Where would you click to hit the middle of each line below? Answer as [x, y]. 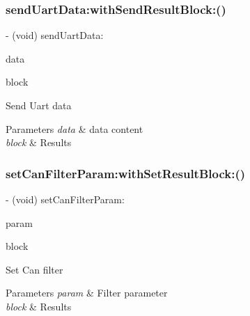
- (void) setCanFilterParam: [65, 199]
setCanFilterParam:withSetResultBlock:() [126, 173]
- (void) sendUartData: [55, 35]
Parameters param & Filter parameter [87, 293]
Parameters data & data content [75, 128]
